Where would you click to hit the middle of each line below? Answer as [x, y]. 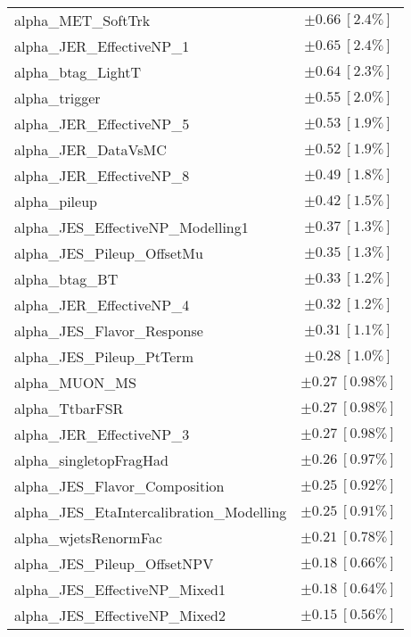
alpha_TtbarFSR [69, 408]
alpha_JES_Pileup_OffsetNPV [114, 563]
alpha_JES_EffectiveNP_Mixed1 [120, 589]
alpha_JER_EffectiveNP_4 [102, 305]
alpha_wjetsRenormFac [88, 538]
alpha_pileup [56, 201]
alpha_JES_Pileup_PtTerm [104, 356]
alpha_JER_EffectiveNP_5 [102, 124]
